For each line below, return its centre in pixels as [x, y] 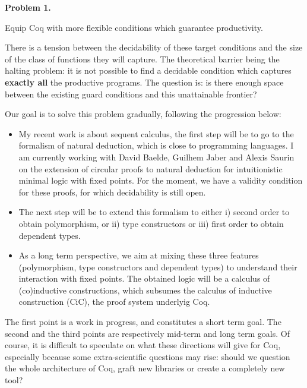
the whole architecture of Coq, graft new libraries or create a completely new [145, 368]
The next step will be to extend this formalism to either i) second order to [154, 212]
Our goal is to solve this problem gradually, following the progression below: [143, 114]
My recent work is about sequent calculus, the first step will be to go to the [156, 133]
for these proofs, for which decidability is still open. [112, 192]
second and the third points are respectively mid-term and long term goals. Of [148, 333]
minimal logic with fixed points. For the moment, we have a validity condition [161, 180]
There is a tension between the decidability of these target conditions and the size [154, 47]
